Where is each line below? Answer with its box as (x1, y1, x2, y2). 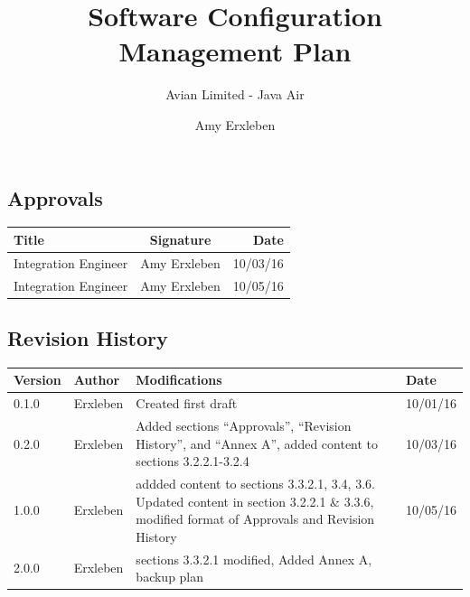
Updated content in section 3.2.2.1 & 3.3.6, (136, 491, 374, 510)
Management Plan (118, 33, 352, 70)
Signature (149, 229, 211, 248)
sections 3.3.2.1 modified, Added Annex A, (136, 549, 372, 568)
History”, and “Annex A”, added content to (136, 434, 379, 452)
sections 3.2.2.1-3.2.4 (136, 452, 249, 471)
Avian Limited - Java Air (165, 85, 305, 104)
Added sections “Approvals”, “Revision (136, 415, 352, 434)
